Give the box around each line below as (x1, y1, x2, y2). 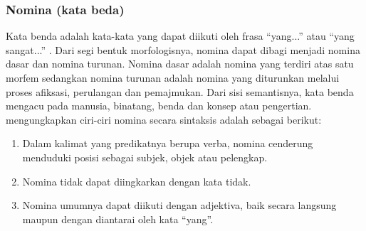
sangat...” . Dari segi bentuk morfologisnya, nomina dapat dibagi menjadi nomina (6, 42, 360, 57)
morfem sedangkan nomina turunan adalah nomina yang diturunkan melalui (6, 70, 340, 85)
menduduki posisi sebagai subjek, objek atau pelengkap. (22, 149, 268, 164)
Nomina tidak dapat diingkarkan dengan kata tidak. (22, 173, 251, 188)
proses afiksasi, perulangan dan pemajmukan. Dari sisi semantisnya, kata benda (6, 84, 354, 99)
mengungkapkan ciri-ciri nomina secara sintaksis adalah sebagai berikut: (6, 112, 322, 127)
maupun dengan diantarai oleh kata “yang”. (22, 211, 214, 226)
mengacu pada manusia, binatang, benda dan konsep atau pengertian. (6, 98, 312, 113)
